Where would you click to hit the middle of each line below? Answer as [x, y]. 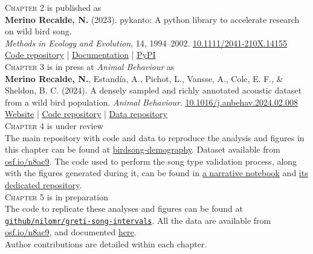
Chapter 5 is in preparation [56, 196]
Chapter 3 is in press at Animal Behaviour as [90, 66]
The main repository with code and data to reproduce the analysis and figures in [155, 137]
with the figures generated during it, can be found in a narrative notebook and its [156, 173]
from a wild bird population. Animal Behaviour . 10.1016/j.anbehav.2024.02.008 [151, 102]
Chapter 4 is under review [54, 125]
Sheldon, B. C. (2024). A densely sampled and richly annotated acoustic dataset [153, 90]
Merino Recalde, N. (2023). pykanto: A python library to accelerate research [152, 19]
